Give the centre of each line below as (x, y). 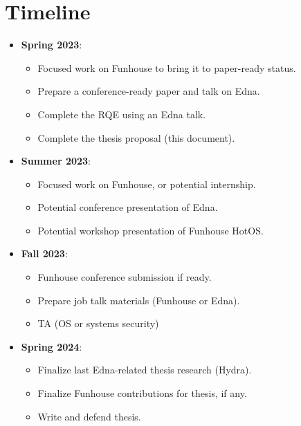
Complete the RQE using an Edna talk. (122, 114)
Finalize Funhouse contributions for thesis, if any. (142, 393)
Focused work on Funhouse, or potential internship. (147, 184)
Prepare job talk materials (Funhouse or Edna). (139, 300)
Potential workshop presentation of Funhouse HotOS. (150, 230)
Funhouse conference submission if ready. (125, 277)
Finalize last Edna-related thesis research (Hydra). (145, 370)
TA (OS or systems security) (98, 323)
